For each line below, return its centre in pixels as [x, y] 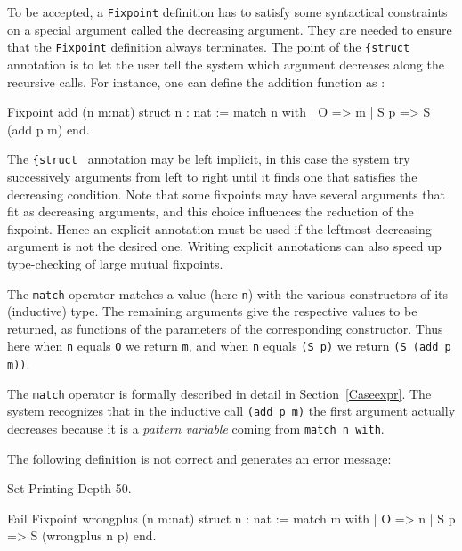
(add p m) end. [49, 129]
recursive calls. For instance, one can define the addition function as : [196, 81]
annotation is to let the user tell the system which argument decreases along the [226, 64]
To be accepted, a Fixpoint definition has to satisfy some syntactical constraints [227, 12]
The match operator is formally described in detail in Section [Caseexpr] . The [219, 393]
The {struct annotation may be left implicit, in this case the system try [209, 159]
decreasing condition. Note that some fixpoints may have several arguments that [227, 194]
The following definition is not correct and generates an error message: [199, 458]
